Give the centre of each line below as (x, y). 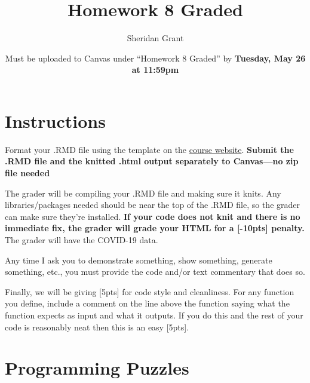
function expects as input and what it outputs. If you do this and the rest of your (154, 315)
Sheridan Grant (155, 38)
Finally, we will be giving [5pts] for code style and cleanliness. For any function (150, 291)
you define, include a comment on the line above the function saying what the (147, 303)
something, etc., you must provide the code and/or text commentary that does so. (155, 272)
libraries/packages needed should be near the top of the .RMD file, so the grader (153, 205)
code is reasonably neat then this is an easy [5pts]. (97, 327)
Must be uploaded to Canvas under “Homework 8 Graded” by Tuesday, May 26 (155, 58)
